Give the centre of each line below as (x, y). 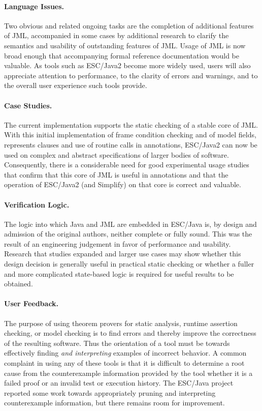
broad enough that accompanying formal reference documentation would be (122, 55)
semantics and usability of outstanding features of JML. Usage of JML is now (125, 45)
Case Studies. (28, 105)
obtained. (19, 284)
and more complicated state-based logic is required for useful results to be (119, 273)
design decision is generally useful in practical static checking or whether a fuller (129, 264)
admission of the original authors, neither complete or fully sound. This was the (128, 234)
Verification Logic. (37, 204)
